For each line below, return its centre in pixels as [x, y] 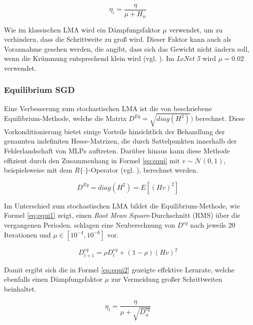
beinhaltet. [20, 288]
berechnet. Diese [220, 118]
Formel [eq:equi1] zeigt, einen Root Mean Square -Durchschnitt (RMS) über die [122, 215]
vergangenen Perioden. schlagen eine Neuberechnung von [90, 225]
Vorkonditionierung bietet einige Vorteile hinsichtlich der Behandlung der [114, 131]
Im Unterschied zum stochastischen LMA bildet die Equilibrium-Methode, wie [122, 205]
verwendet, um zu [196, 29]
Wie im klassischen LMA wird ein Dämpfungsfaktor [82, 29]
